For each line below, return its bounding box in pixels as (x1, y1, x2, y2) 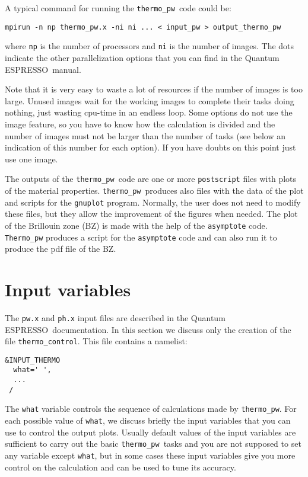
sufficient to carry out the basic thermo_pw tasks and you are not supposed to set (5, 437, 301, 450)
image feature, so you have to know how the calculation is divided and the (5, 117, 275, 130)
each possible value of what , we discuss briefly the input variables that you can (5, 414, 291, 427)
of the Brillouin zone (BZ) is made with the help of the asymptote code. (5, 219, 268, 231)
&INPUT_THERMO (5, 356, 61, 364)
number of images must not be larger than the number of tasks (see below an (5, 129, 286, 142)
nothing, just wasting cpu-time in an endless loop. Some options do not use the (5, 106, 293, 119)
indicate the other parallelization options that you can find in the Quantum (5, 51, 280, 63)
